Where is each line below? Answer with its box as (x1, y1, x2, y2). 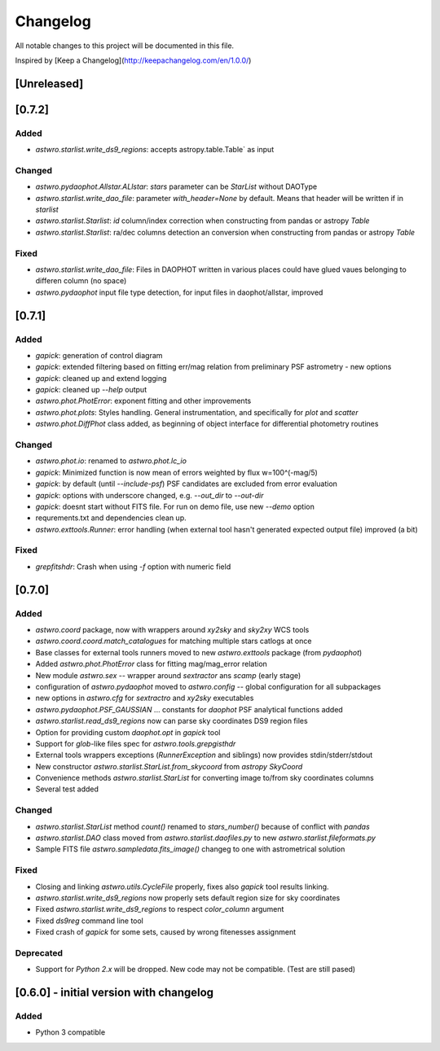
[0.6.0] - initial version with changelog (15, 986, 214, 1000)
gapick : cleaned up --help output (35, 385, 147, 395)
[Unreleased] (15, 77, 84, 90)
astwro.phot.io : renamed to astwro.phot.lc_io (35, 456, 187, 466)
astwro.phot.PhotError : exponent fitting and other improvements (35, 396, 252, 406)
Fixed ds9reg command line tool (35, 916, 144, 926)
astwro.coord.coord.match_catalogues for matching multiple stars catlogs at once (35, 636, 312, 646)
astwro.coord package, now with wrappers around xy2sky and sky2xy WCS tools (35, 625, 310, 635)
